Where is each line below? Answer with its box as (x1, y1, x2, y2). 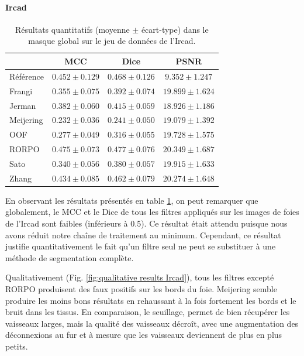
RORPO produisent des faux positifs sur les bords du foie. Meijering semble (5, 282, 277, 295)
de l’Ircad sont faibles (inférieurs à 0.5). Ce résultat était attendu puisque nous (5, 217, 288, 230)
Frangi (9, 84, 33, 97)
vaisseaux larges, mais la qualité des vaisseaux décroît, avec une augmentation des (5, 317, 299, 329)
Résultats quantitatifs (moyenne (15, 23, 130, 35)
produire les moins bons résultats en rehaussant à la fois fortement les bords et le (5, 294, 296, 306)
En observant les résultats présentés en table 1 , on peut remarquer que (5, 194, 258, 206)
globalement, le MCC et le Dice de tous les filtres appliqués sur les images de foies (5, 206, 299, 218)
